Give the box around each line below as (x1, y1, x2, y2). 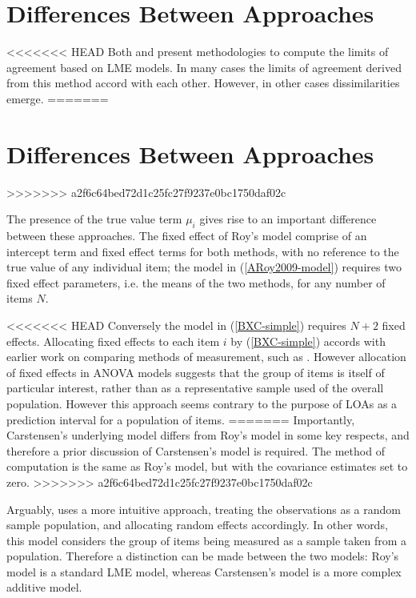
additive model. (6, 579, 82, 596)
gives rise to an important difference (199, 211, 377, 227)
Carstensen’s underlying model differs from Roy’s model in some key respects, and (6, 427, 410, 443)
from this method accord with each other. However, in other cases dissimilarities (6, 74, 400, 91)
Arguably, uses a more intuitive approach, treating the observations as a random (6, 500, 401, 517)
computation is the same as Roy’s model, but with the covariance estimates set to (6, 458, 408, 475)
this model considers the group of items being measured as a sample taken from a (6, 532, 406, 548)
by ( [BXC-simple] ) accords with (230, 332, 386, 349)
